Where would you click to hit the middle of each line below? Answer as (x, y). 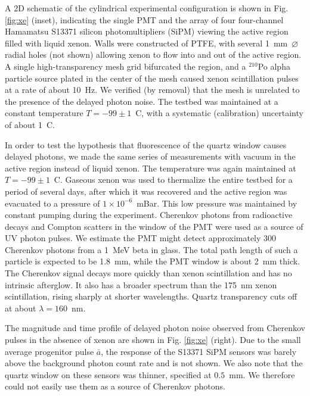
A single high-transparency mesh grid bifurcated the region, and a (125, 66)
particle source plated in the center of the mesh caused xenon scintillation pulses (152, 78)
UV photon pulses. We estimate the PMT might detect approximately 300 (141, 238)
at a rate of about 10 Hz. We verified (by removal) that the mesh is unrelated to (152, 90)
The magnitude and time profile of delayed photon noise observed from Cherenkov (155, 328)
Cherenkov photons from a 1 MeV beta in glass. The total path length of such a (151, 249)
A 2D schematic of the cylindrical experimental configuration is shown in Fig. (147, 8)
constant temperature (44, 113)
